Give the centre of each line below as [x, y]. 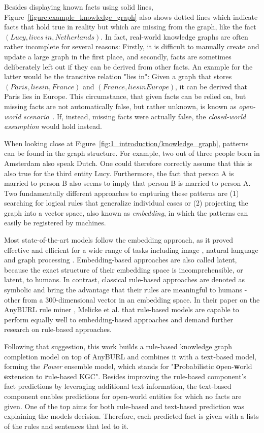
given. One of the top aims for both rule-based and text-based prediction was [124, 406]
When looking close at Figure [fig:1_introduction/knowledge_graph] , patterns [126, 143]
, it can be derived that [211, 86]
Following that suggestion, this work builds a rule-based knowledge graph [118, 346]
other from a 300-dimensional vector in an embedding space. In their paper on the [132, 299]
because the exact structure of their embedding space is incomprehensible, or [124, 269]
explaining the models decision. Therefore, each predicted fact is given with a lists [131, 416]
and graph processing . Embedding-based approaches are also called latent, [121, 260]
